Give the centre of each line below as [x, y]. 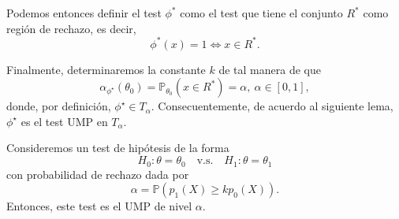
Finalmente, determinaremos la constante [106, 69]
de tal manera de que [270, 69]
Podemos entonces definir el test [84, 13]
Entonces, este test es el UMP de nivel [99, 206]
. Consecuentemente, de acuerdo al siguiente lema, [272, 106]
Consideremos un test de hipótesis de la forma [118, 148]
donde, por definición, [59, 106]
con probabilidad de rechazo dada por [98, 174]
